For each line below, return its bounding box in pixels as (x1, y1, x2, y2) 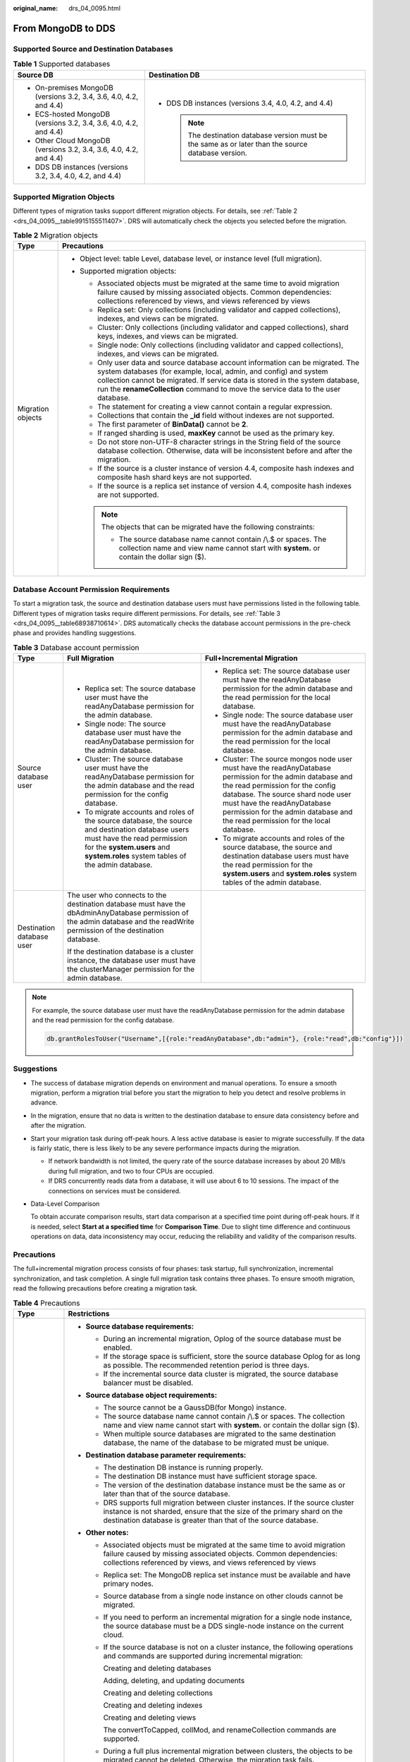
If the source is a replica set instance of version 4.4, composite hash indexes (97, 481, 352, 491)
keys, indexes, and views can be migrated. (97, 331, 239, 341)
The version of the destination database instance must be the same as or (103, 1480, 345, 1490)
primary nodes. (103, 1579, 154, 1589)
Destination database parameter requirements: (85, 1450, 247, 1460)
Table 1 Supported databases (13, 59, 111, 69)
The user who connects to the (67, 890, 167, 900)
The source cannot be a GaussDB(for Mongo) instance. (103, 1403, 287, 1412)
